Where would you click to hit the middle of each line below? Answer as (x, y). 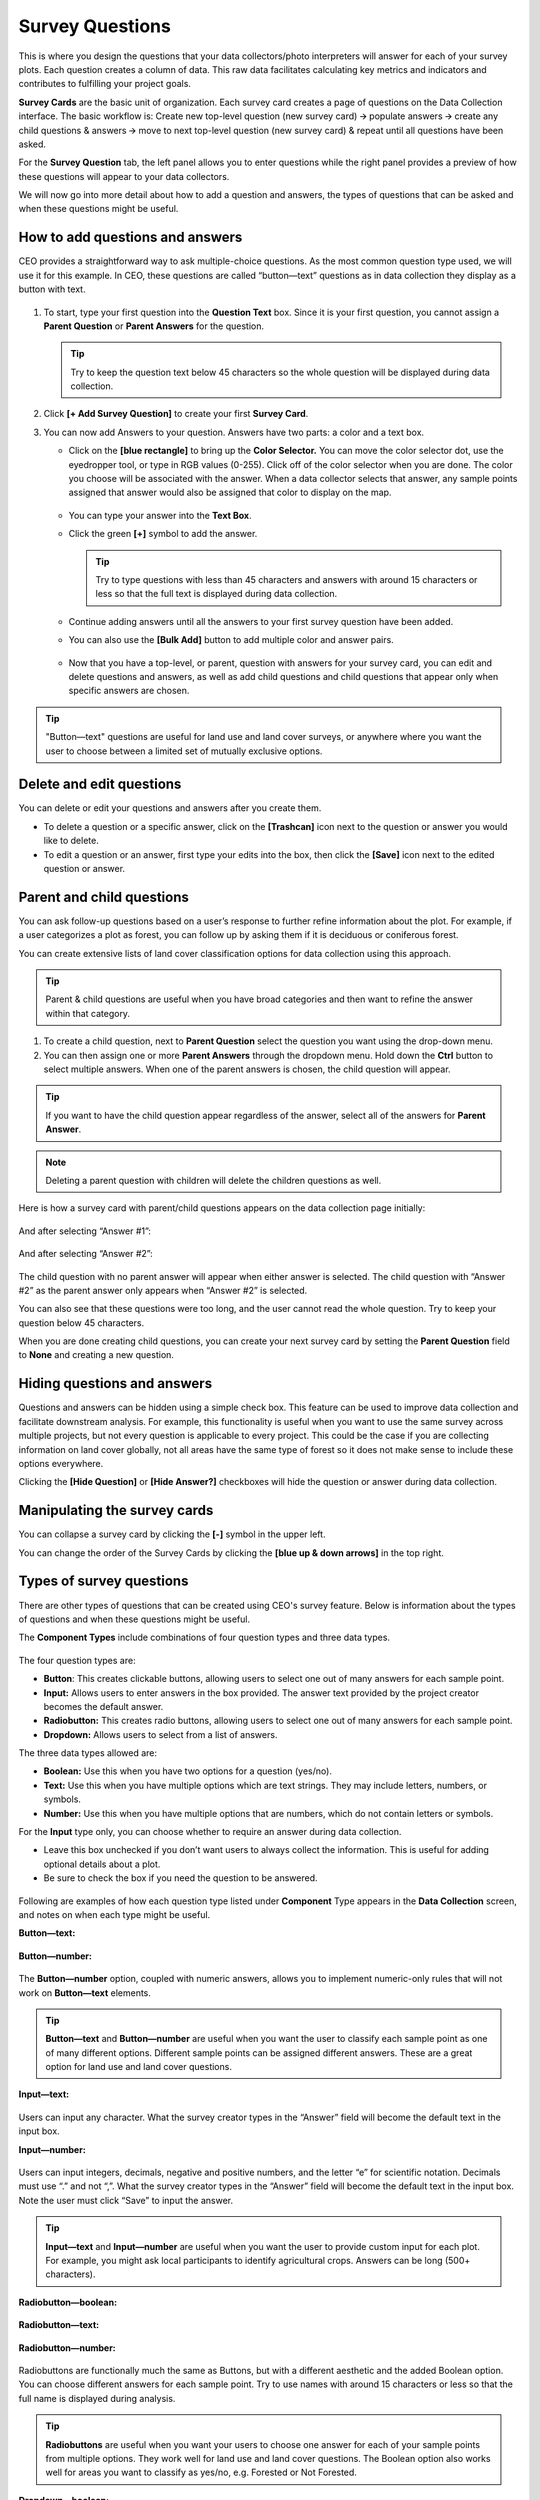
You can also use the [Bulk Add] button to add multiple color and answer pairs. (231, 640)
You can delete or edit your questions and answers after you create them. (170, 808)
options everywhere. (61, 1463)
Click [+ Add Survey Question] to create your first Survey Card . (176, 414)
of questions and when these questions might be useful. (134, 1619)
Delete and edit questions (100, 784)
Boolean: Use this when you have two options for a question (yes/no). (187, 1771)
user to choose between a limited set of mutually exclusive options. (184, 751)
